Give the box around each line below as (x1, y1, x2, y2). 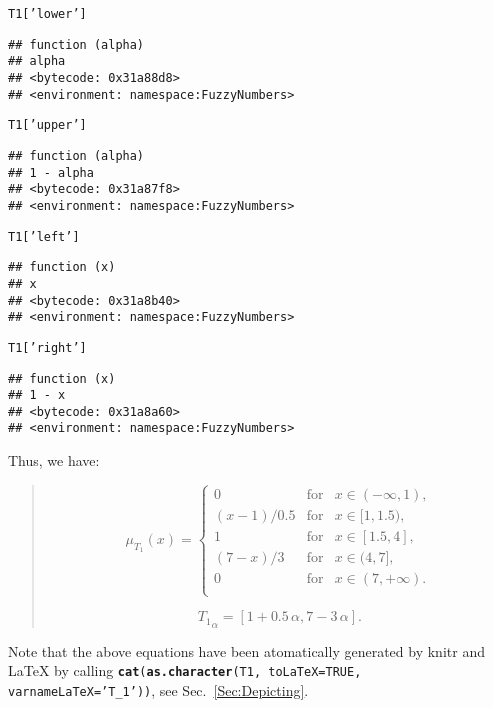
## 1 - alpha (8, 165, 94, 180)
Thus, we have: (8, 450, 100, 471)
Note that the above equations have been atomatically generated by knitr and (8, 640, 485, 661)
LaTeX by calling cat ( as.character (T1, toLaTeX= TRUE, (8, 660, 362, 681)
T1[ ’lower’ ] (8, 7, 87, 21)
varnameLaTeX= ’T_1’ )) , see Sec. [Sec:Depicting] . (8, 679, 309, 700)
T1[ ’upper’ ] (8, 118, 87, 133)
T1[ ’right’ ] (8, 340, 87, 355)
